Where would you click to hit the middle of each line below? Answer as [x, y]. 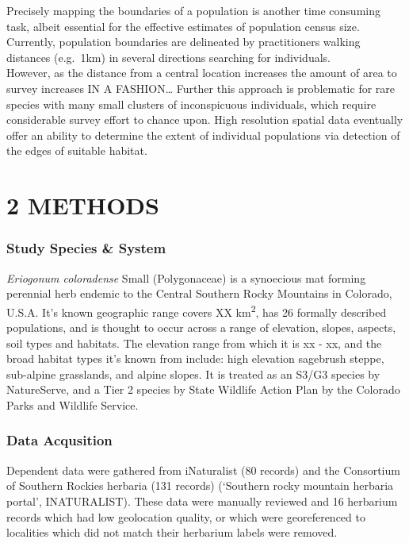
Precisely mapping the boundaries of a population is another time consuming [193, 10]
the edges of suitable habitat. [77, 150]
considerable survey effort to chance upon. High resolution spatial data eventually [205, 119]
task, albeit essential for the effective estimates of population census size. [183, 26]
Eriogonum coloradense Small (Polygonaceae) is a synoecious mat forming [186, 277]
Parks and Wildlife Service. [73, 404]
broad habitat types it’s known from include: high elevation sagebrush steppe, [195, 358]
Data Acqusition [59, 440]
